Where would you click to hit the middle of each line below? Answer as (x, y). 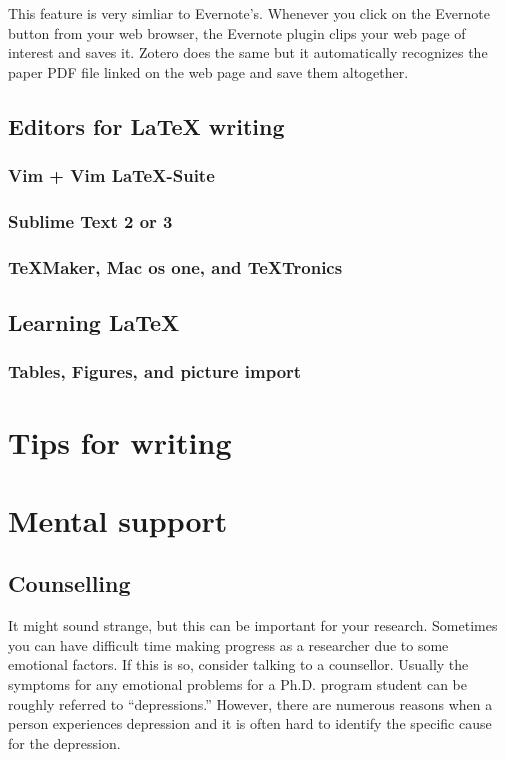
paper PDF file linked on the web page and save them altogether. (208, 71)
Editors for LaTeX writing (146, 125)
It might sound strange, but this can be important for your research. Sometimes (253, 625)
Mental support (118, 519)
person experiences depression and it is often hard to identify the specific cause (250, 723)
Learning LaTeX (94, 322)
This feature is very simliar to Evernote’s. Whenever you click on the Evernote (249, 13)
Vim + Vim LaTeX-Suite (111, 175)
